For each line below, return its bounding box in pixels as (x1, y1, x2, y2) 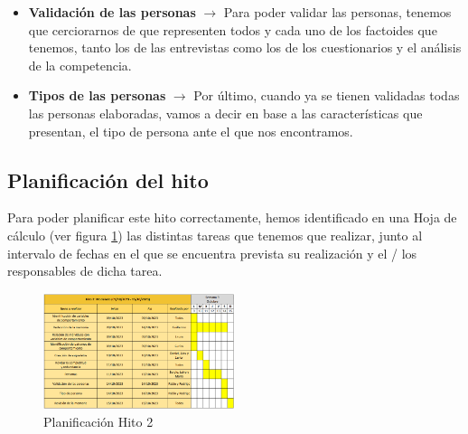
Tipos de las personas (28, 86, 166, 105)
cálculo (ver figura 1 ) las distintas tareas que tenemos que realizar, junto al (7, 225, 423, 244)
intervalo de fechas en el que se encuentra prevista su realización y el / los (7, 243, 417, 262)
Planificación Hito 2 (43, 411, 154, 430)
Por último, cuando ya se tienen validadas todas (193, 86, 460, 105)
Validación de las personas (28, 3, 196, 21)
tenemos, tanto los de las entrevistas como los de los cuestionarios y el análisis (28, 38, 462, 57)
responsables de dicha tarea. (7, 261, 163, 280)
